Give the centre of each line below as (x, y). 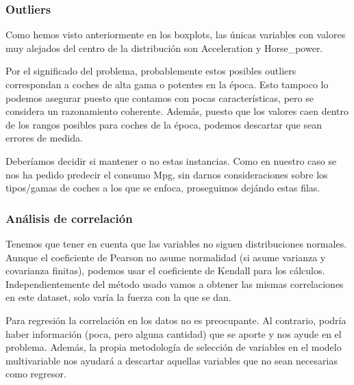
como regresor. (36, 374)
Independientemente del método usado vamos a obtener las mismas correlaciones (175, 283)
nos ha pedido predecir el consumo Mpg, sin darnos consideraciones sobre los (167, 174)
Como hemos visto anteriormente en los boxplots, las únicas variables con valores (176, 35)
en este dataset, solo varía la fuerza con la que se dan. (118, 297)
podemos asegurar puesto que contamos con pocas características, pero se (160, 97)
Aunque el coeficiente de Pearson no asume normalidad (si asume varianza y (166, 257)
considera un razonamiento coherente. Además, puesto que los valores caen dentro (177, 111)
